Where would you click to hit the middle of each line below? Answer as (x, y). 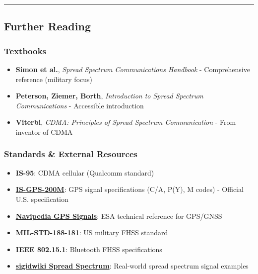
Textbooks (25, 50)
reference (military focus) (54, 79)
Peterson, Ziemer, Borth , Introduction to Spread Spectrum (109, 96)
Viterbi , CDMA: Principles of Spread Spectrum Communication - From (126, 122)
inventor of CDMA (44, 132)
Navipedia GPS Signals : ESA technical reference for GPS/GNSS (119, 216)
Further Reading (47, 26)
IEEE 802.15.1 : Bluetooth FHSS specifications (89, 249)
